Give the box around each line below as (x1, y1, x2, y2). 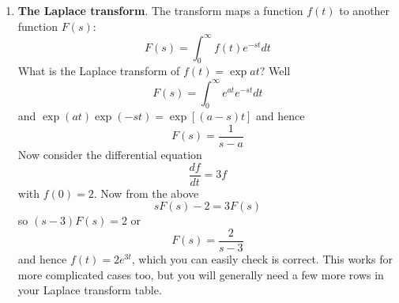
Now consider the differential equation (17, 146, 202, 163)
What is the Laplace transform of (17, 62, 180, 79)
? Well (259, 62, 291, 79)
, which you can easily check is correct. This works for (131, 250, 393, 267)
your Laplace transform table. (17, 282, 162, 298)
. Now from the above (93, 184, 199, 201)
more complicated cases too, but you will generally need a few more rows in (17, 266, 384, 282)
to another (339, 2, 390, 18)
